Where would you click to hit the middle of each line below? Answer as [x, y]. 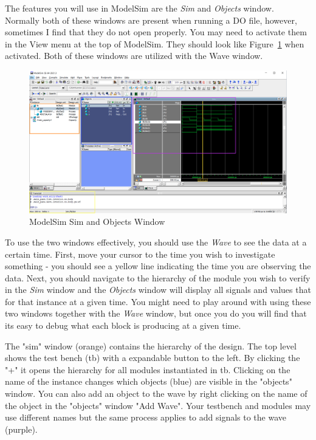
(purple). [21, 429]
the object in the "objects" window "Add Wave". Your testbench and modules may [158, 405]
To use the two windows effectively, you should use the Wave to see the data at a [156, 242]
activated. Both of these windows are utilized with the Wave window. [134, 56]
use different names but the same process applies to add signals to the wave [146, 417]
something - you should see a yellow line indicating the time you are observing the [158, 266]
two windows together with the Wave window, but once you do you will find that [156, 313]
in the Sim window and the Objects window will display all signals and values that [158, 290]
